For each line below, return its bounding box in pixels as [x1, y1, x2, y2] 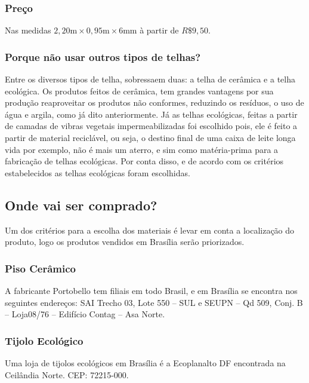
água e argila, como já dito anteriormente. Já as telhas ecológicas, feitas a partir [5, 108, 298, 120]
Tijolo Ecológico [5, 333, 84, 348]
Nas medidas [5, 24, 51, 36]
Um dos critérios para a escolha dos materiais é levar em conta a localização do [5, 223, 295, 236]
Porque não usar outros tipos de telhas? [5, 49, 201, 64]
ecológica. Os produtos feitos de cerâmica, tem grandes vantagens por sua [5, 84, 274, 97]
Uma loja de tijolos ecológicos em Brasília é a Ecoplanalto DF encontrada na [5, 356, 286, 369]
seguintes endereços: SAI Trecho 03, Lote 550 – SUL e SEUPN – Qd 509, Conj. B [5, 296, 303, 308]
